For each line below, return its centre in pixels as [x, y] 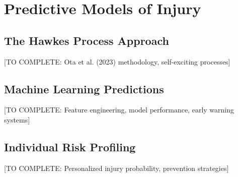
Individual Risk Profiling [70, 146]
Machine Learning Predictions [84, 88]
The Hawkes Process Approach [87, 40]
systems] [17, 119]
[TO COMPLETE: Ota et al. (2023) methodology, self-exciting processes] [117, 61]
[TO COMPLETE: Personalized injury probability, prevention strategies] [116, 168]
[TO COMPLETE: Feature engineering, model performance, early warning [119, 110]
